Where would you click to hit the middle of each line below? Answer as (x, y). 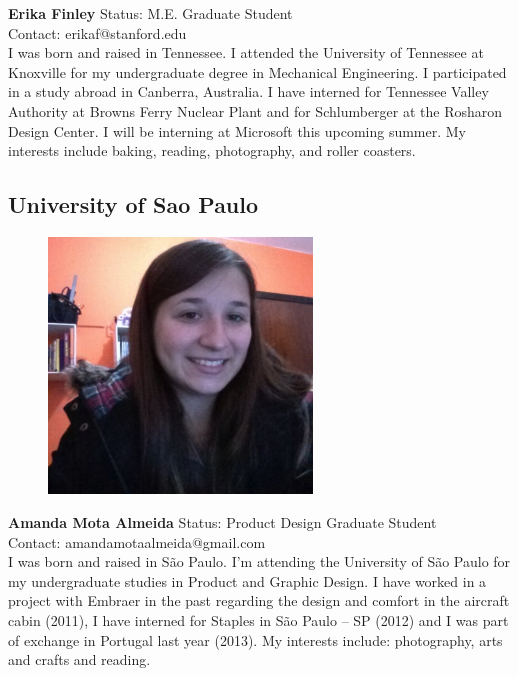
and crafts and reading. (79, 659)
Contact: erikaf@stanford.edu (97, 32)
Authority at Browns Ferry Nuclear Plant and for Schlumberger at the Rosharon (255, 110)
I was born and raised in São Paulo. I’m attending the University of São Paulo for (259, 561)
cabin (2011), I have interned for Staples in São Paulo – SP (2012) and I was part (258, 619)
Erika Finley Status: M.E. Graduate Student (150, 13)
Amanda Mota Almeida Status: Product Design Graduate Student (222, 521)
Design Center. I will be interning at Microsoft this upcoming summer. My (237, 130)
